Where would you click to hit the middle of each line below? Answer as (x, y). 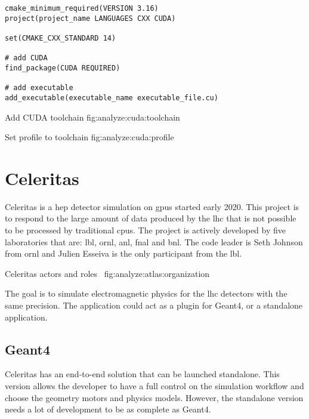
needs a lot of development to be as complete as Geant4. (108, 409)
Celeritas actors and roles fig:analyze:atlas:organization (107, 273)
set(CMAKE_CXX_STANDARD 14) (61, 38)
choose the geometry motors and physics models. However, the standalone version (154, 397)
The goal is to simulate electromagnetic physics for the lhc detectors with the (146, 293)
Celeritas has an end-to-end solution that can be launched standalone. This (142, 374)
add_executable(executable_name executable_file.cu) (112, 98)
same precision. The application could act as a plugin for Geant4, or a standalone (154, 305)
